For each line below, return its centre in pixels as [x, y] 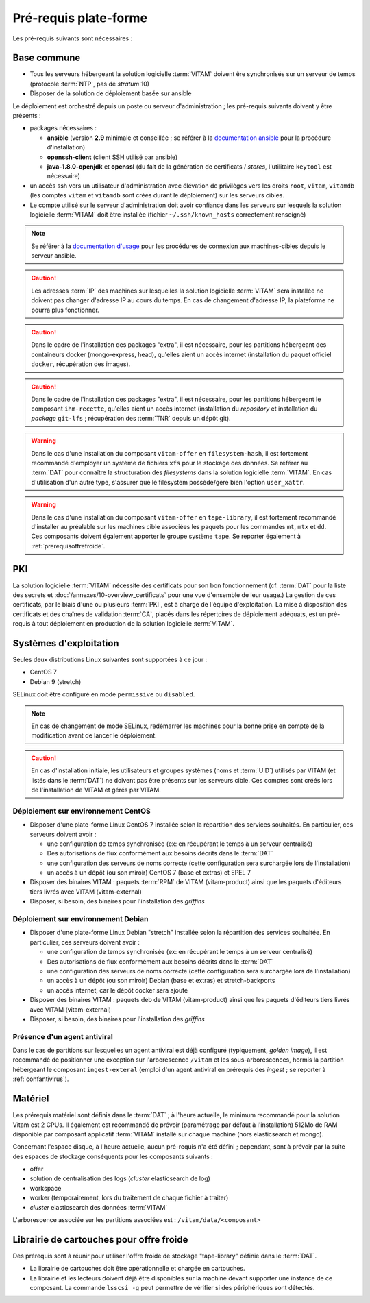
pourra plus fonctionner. [65, 310]
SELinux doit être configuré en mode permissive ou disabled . [104, 694]
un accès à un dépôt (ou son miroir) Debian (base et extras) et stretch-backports [161, 981]
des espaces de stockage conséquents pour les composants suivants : [113, 1156]
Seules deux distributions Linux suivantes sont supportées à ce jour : [110, 660]
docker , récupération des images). [81, 364]
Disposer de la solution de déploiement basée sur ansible [111, 93]
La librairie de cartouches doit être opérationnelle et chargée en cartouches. [138, 1269]
